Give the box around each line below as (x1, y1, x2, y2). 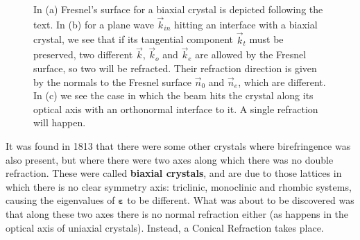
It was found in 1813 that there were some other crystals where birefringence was (6, 139, 351, 153)
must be (249, 32, 284, 46)
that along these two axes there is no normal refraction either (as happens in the (6, 206, 349, 221)
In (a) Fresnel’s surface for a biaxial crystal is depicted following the (33, 2, 323, 16)
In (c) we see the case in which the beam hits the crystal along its (33, 88, 314, 103)
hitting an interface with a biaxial (174, 17, 318, 31)
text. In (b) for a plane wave (33, 17, 154, 31)
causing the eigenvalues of (6, 193, 115, 207)
